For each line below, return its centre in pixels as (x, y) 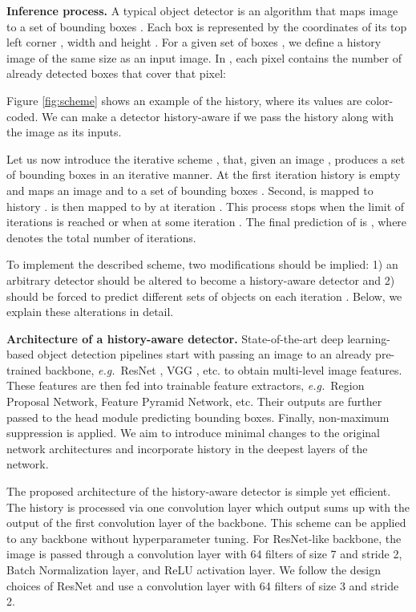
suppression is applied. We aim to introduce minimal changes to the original (194, 433)
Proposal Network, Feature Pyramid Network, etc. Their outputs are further (194, 401)
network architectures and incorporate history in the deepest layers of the (187, 448)
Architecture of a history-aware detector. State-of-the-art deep (175, 338)
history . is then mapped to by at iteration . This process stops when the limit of (206, 206)
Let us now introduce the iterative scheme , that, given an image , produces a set (206, 158)
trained (24, 369)
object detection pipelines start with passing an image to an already (204, 354)
